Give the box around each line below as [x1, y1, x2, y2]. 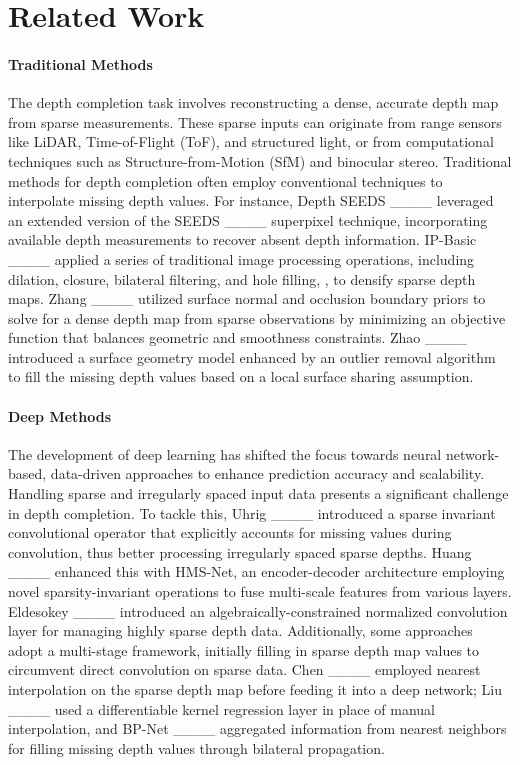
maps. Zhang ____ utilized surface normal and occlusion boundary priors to [8, 288, 486, 309]
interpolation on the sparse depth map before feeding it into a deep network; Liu [8, 679, 503, 699]
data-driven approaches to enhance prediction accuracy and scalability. [50, 463, 485, 484]
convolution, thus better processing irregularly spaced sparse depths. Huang [8, 541, 472, 562]
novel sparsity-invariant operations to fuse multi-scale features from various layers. [8, 581, 512, 602]
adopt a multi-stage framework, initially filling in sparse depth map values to [8, 639, 480, 660]
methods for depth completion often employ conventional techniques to [8, 170, 443, 191]
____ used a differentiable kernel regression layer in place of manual [8, 698, 436, 719]
